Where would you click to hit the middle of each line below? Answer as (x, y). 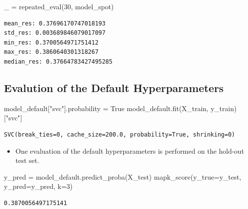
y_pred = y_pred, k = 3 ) (38, 186)
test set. (27, 160)
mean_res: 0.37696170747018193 (55, 23)
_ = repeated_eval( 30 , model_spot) (59, 6)
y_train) (224, 108)
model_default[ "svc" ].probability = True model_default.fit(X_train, (106, 108)
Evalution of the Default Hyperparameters (114, 87)
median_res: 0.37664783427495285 (58, 61)
